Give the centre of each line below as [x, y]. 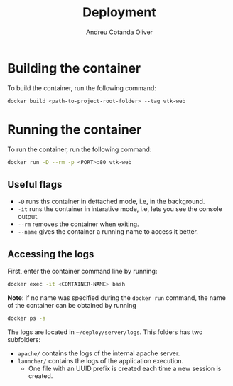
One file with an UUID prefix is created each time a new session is [125, 368]
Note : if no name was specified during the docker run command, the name [116, 297]
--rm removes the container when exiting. [78, 224]
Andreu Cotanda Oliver [119, 32]
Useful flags [35, 184]
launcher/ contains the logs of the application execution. [101, 360]
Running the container [75, 129]
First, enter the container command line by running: [82, 271]
